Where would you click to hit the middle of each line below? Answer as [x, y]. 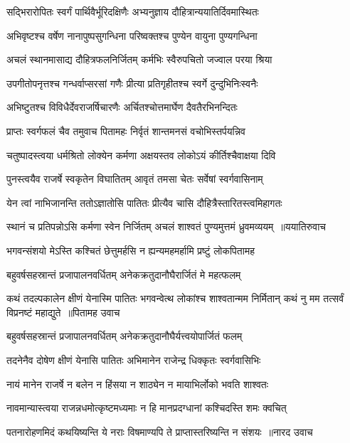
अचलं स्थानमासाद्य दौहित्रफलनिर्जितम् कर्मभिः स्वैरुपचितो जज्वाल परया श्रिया [139, 59]
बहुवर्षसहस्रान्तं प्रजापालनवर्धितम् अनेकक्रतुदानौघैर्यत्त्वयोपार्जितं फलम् [124, 336]
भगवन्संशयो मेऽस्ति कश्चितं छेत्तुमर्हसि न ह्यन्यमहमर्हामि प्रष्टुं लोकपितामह [131, 250]
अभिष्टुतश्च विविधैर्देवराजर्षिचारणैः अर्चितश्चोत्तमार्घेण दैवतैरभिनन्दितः [122, 107]
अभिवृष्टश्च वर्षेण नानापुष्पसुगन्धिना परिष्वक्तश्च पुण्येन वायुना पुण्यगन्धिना [132, 35]
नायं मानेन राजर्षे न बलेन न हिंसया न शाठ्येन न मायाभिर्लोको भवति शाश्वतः [138, 384]
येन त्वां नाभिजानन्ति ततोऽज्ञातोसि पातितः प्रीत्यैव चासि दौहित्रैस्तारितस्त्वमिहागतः [144, 202]
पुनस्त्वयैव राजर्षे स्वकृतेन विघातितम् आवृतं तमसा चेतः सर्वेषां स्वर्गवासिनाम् [135, 179]
